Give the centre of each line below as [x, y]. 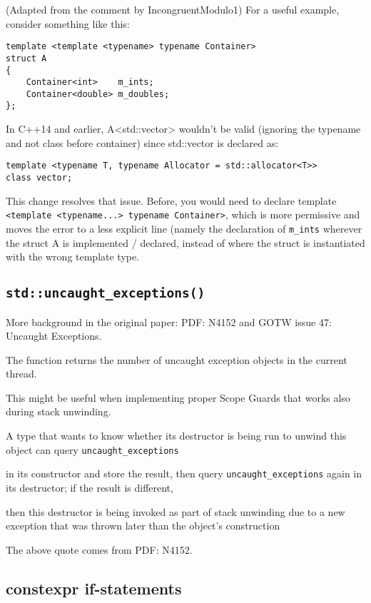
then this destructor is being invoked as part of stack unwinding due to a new [176, 511]
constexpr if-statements [94, 588]
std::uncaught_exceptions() [106, 293]
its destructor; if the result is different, [90, 487]
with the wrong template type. [73, 257]
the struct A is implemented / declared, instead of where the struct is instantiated [185, 242]
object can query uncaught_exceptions [92, 449]
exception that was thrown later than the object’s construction [143, 526]
